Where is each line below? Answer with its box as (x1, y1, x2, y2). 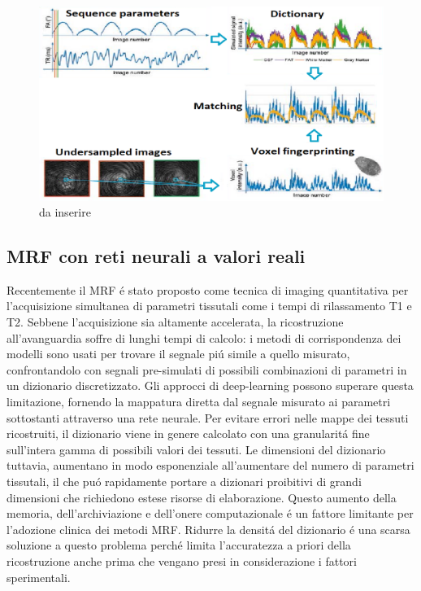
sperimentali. (7, 568, 71, 585)
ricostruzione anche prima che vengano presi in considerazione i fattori (7, 552, 357, 569)
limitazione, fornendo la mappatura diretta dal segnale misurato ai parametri (7, 393, 391, 410)
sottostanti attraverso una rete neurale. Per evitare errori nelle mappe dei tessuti (7, 409, 409, 426)
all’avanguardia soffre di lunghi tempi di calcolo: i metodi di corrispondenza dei (7, 329, 401, 346)
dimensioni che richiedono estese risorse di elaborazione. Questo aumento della (7, 488, 397, 506)
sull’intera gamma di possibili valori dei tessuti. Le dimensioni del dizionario (7, 440, 386, 457)
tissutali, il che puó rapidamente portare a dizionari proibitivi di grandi (7, 473, 362, 490)
